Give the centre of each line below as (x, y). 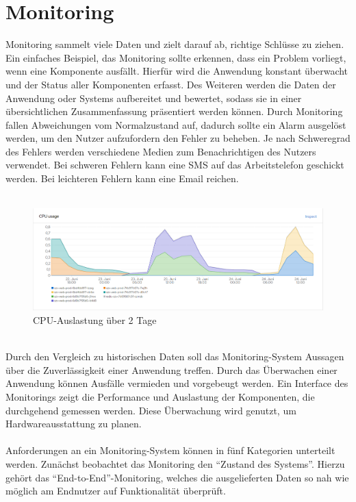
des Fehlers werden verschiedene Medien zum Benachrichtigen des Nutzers (161, 151)
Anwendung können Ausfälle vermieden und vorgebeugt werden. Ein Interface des (177, 383)
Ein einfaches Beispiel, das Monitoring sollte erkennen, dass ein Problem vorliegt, (176, 57)
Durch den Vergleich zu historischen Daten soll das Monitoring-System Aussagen (175, 356)
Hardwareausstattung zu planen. (74, 424)
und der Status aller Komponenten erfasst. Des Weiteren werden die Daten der (171, 84)
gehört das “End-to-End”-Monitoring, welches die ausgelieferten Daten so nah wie (177, 477)
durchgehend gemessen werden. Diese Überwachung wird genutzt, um (151, 410)
